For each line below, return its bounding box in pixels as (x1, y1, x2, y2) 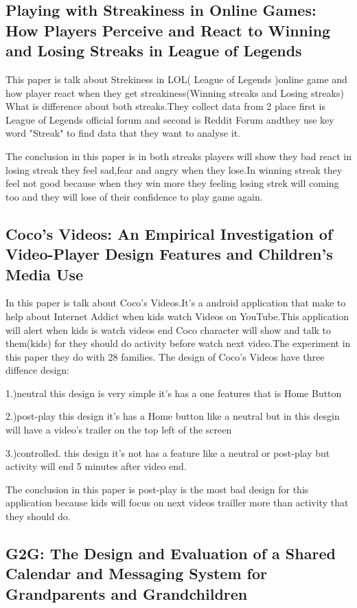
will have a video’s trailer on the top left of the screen (5, 423, 232, 437)
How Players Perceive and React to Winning (5, 19, 331, 41)
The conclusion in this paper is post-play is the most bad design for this (5, 482, 309, 496)
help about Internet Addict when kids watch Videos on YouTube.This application (5, 308, 349, 323)
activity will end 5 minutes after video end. (5, 459, 187, 473)
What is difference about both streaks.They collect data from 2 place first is (5, 99, 326, 113)
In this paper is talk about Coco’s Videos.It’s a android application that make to (5, 295, 346, 310)
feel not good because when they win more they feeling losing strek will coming (5, 176, 339, 190)
